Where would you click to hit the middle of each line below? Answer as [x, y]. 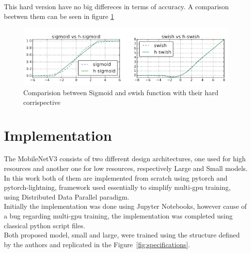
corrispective [42, 102]
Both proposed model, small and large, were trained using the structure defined [122, 235]
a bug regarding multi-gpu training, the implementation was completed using [118, 215]
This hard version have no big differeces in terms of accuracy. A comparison [117, 6]
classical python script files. [45, 225]
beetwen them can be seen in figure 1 [59, 16]
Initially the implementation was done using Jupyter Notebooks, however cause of [125, 206]
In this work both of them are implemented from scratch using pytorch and [116, 177]
